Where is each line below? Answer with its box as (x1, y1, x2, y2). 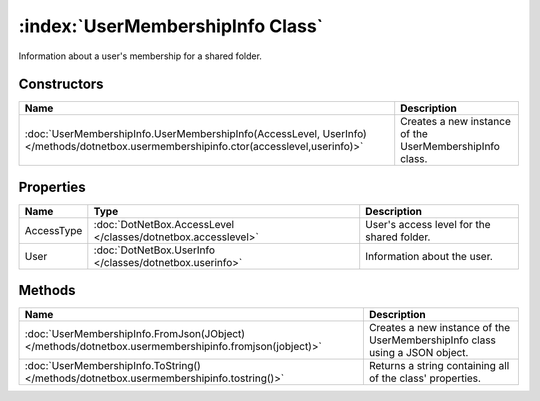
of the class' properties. (368, 371, 482, 385)
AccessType (24, 223, 83, 237)
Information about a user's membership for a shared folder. (18, 50, 262, 62)
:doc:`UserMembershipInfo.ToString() (24, 359, 202, 373)
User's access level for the (365, 217, 491, 231)
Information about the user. (365, 249, 494, 263)
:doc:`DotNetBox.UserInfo (93, 243, 215, 257)
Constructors (18, 76, 104, 93)
